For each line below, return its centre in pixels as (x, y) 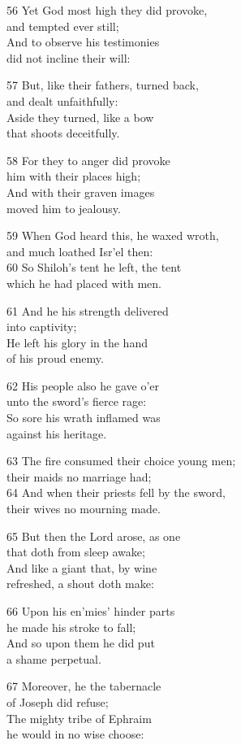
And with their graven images (81, 192)
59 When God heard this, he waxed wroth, (113, 235)
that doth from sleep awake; (76, 552)
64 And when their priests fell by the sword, (116, 492)
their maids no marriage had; (79, 476)
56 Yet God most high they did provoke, (107, 10)
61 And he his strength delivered (88, 310)
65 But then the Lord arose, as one (94, 536)
